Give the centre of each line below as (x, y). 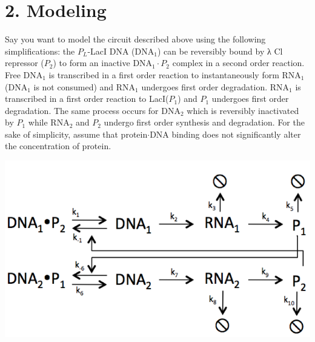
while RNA (49, 122)
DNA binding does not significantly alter (225, 134)
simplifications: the (40, 51)
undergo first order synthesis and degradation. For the (204, 122)
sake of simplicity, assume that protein (76, 134)
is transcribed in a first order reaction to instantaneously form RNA (175, 74)
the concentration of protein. (58, 146)
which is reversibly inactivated (243, 110)
